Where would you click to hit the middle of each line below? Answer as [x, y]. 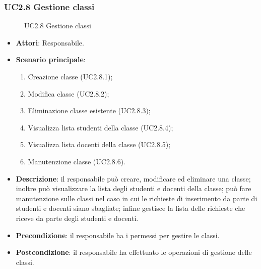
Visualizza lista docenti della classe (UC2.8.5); [99, 144]
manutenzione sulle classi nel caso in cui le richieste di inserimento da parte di [137, 198]
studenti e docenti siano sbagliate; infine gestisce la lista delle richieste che [130, 208]
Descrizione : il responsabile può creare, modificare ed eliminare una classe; [133, 178]
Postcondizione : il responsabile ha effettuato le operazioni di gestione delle [134, 252]
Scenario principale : [51, 59]
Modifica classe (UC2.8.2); [69, 93]
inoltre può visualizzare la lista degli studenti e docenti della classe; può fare [134, 188]
